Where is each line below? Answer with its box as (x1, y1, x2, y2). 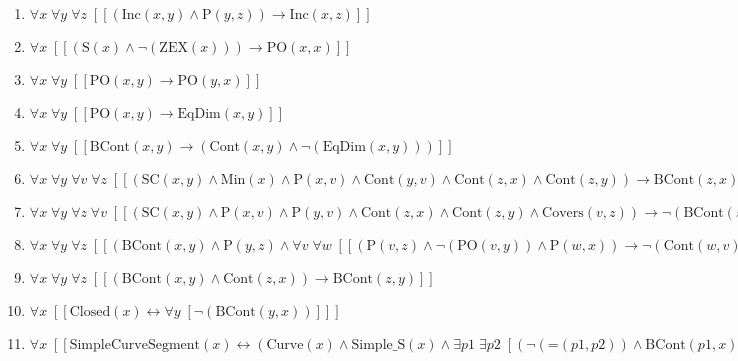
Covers (542, 206, 584, 220)
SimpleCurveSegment (69, 338, 201, 352)
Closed (69, 305, 111, 319)
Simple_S (351, 338, 406, 352)
